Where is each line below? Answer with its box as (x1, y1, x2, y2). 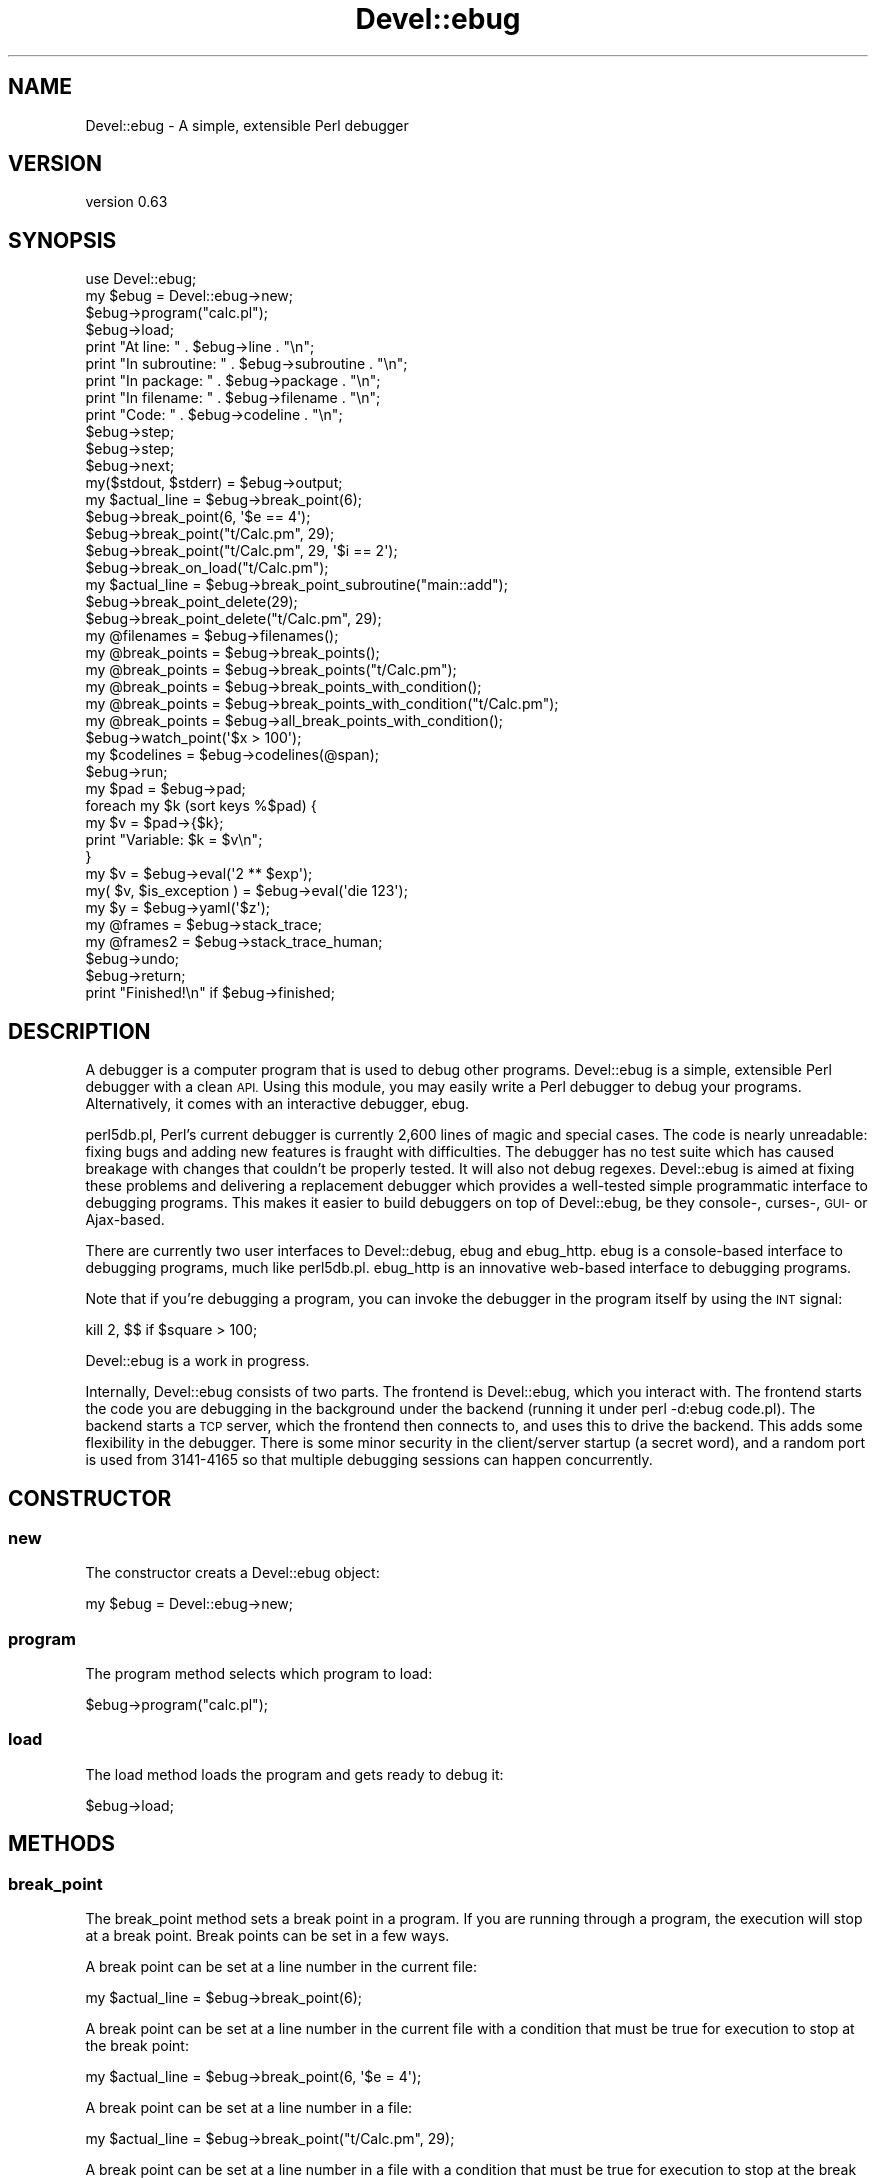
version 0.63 (85, 193, 168, 211)
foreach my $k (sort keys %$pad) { (85, 797, 317, 815)
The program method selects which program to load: (85, 1665, 433, 1683)
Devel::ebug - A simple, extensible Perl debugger (85, 116, 409, 134)
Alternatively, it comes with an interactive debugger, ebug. (85, 1095, 470, 1113)
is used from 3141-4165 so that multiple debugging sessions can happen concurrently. (85, 1451, 653, 1469)
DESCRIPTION (8, 1018, 151, 1044)
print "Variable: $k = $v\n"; (85, 831, 263, 849)
